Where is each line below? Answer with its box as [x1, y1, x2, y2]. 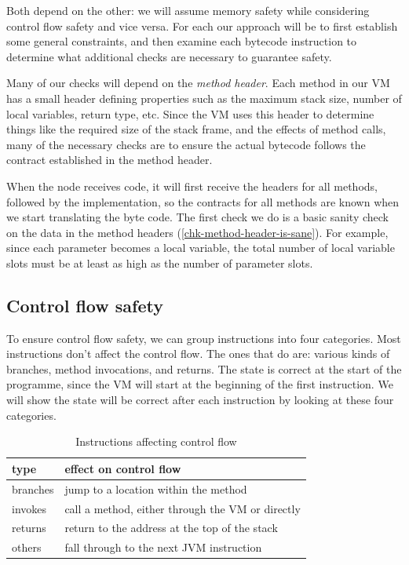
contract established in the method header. [6, 151, 213, 168]
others [12, 539, 42, 556]
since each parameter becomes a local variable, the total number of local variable [6, 239, 395, 256]
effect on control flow [64, 460, 181, 476]
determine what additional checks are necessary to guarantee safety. [6, 48, 332, 64]
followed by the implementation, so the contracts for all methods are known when [6, 193, 400, 210]
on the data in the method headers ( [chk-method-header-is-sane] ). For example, [6, 224, 389, 240]
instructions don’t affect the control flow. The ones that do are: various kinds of [6, 345, 390, 362]
